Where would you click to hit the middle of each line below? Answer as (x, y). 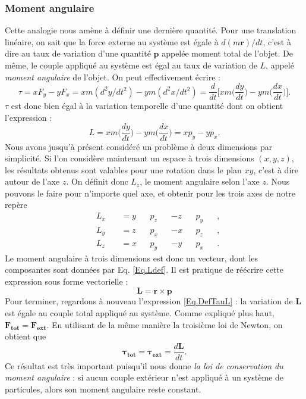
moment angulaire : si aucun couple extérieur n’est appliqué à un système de (144, 377)
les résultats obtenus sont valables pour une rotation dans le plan (123, 169)
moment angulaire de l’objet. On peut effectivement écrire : (113, 77)
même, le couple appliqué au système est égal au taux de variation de (131, 65)
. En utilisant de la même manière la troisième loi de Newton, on (165, 324)
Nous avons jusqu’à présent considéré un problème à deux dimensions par (139, 146)
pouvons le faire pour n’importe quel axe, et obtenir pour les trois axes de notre (150, 193)
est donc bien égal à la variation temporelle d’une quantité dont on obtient (147, 106)
